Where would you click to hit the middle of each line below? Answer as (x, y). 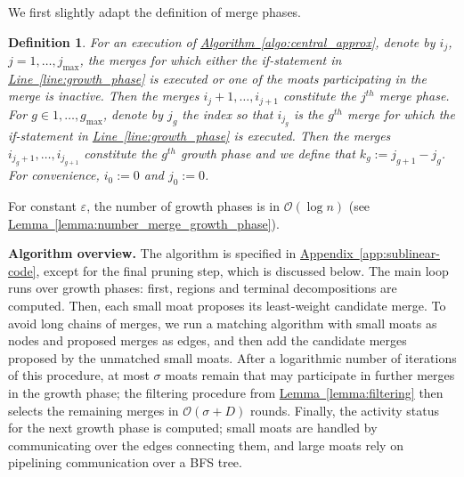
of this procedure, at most (79, 375)
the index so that (228, 113)
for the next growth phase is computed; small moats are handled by (193, 428)
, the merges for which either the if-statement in (211, 60)
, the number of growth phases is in (183, 206)
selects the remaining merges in (94, 410)
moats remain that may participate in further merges (310, 375)
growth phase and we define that (268, 153)
